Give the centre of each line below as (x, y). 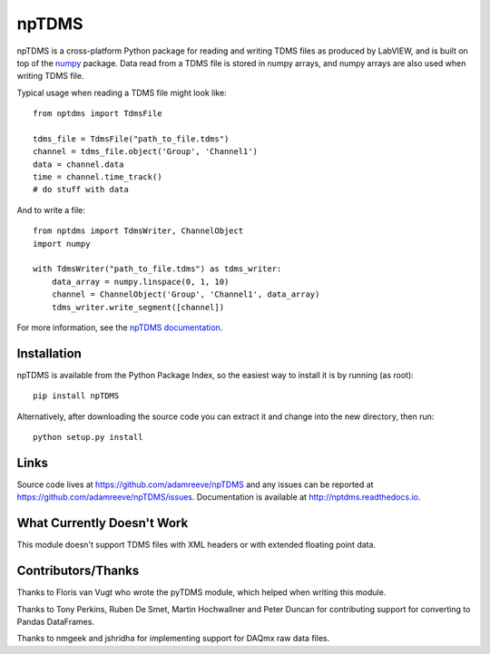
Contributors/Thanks (78, 571)
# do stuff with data (81, 190)
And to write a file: (51, 210)
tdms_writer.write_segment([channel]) (138, 307)
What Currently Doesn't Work (103, 523)
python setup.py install (88, 437)
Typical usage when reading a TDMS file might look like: (122, 93)
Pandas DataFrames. (56, 621)
